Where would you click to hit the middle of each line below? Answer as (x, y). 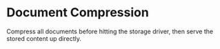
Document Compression (78, 13)
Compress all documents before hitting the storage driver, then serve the (110, 31)
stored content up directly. (44, 38)
